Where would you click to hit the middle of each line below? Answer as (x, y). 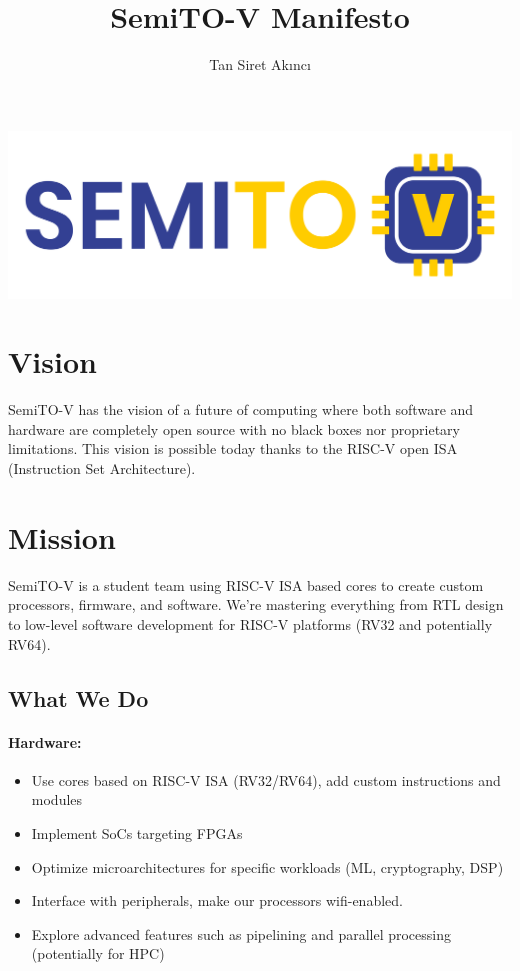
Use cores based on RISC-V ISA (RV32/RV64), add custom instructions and (266, 779)
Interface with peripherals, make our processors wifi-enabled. (217, 900)
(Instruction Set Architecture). (102, 468)
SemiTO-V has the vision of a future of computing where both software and (241, 409)
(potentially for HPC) (98, 953)
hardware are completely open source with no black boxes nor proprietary (234, 428)
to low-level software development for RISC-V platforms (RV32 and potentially (250, 623)
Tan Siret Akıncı (260, 64)
